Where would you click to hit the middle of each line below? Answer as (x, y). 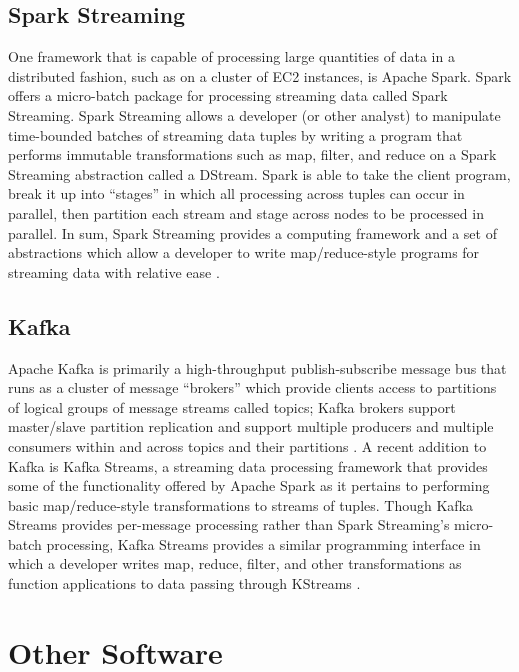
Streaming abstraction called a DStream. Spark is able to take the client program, (259, 173)
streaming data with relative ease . (114, 271)
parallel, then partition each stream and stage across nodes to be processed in (246, 212)
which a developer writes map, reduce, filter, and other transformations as (235, 563)
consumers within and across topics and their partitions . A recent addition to (247, 445)
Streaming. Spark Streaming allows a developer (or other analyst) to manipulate (254, 114)
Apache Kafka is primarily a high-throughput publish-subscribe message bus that (257, 367)
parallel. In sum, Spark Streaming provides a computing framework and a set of (252, 232)
